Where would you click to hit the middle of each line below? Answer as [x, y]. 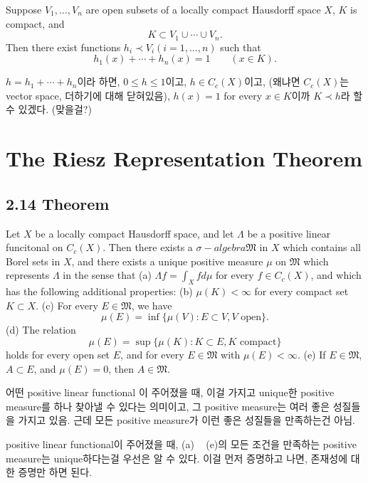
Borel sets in [33, 261]
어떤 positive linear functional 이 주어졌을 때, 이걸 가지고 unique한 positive [170, 392]
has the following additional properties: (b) [99, 291]
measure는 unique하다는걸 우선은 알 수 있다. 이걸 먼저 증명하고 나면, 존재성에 [177, 458]
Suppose [24, 9]
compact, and [35, 23]
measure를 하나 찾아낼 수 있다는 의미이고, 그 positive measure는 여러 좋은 [168, 406]
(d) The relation [41, 330]
